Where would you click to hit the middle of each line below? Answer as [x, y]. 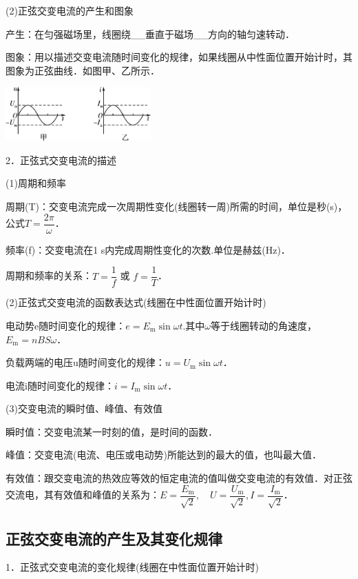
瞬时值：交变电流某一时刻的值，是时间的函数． [112, 431]
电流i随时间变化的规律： [60, 385]
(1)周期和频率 [36, 183]
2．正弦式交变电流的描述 [61, 160]
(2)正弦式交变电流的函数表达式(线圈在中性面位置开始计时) [136, 302]
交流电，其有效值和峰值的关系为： [83, 495]
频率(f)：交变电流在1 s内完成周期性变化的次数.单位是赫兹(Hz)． [148, 249]
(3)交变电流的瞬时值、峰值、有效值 [84, 408]
